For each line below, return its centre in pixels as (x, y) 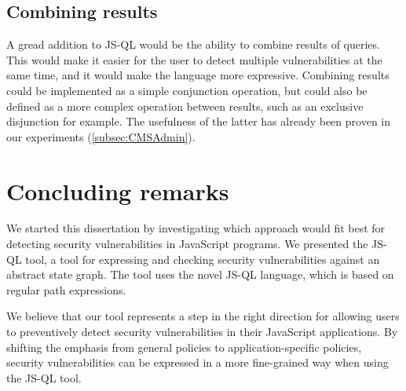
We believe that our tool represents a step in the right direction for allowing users (203, 316)
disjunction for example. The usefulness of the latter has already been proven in (199, 121)
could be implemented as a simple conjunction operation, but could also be (187, 90)
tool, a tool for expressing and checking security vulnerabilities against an (203, 259)
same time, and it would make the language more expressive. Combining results (198, 75)
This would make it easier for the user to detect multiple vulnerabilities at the (194, 59)
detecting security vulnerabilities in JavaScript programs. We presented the (187, 244)
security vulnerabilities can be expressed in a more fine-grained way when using (198, 362)
